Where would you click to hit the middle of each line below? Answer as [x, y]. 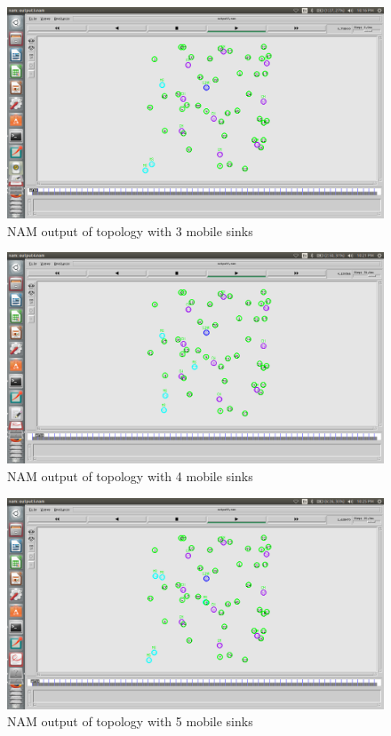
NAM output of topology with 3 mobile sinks [130, 230]
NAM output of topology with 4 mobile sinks [130, 475]
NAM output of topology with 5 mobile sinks [130, 721]
